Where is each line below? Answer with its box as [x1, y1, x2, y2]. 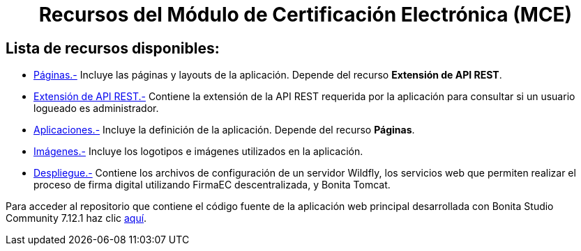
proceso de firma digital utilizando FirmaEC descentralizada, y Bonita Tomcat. [33, 179, 391, 191]
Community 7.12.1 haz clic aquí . [6, 212, 147, 225]
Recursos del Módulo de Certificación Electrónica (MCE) [38, 3, 573, 26]
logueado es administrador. [33, 102, 159, 115]
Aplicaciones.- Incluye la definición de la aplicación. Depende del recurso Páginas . [33, 124, 415, 136]
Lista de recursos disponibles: [6, 39, 220, 57]
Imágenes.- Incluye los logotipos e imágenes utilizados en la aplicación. [33, 145, 363, 158]
